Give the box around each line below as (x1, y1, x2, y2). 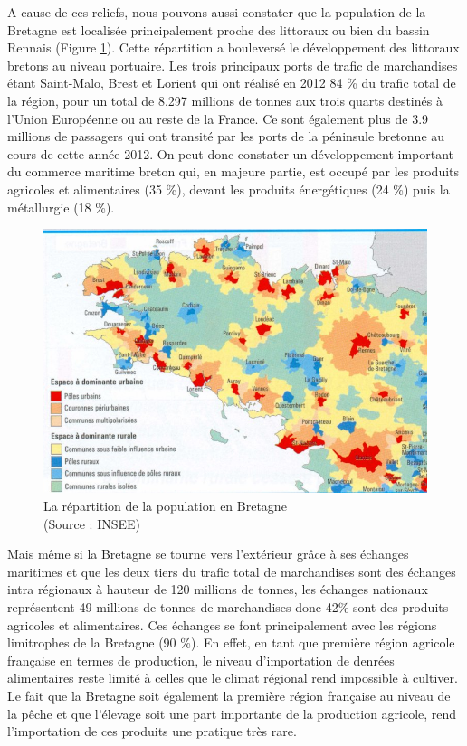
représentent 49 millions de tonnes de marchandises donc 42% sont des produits (7, 597, 449, 616)
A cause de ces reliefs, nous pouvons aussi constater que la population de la (7, 3, 426, 21)
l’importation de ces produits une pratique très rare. (7, 722, 297, 741)
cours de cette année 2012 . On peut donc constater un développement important (7, 144, 453, 163)
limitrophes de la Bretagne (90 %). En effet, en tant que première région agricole (7, 633, 455, 652)
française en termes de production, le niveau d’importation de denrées (7, 650, 395, 669)
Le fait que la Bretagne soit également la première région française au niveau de (7, 685, 451, 704)
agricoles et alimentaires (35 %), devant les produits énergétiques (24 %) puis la (7, 179, 450, 198)
